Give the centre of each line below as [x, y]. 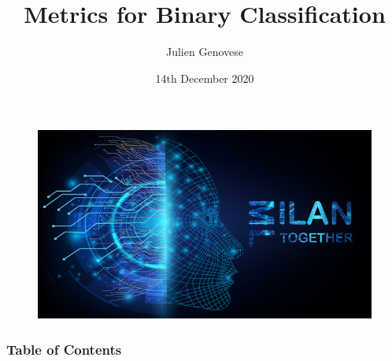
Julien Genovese [205, 52]
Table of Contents [64, 349]
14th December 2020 [205, 78]
